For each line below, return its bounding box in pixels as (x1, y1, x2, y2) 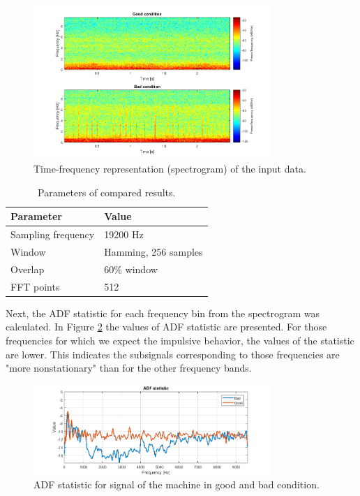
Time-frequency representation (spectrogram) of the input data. (33, 161, 306, 176)
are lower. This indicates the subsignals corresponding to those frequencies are (6, 347, 340, 361)
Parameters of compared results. (38, 184, 176, 199)
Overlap (10, 261, 45, 276)
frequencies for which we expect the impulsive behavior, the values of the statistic (6, 333, 354, 348)
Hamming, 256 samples (104, 245, 203, 259)
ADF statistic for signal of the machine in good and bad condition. (33, 477, 320, 492)
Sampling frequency (10, 227, 95, 242)
